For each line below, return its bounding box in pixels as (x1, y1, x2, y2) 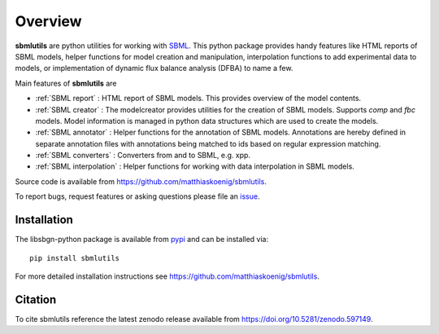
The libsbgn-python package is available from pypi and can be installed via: (15, 235, 268, 244)
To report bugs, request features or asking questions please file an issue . (15, 191, 260, 201)
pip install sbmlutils (29, 253, 120, 262)
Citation (15, 292, 57, 306)
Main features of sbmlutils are (15, 78, 117, 88)
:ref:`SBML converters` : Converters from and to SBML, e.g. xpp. (35, 151, 251, 160)
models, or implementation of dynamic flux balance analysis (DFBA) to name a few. (15, 64, 293, 73)
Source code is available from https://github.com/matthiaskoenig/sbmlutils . (15, 176, 267, 187)
